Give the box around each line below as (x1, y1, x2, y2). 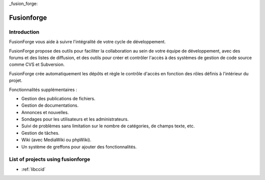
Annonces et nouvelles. (21, 109, 69, 115)
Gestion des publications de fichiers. (21, 95, 96, 101)
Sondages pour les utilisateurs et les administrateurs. (21, 116, 129, 122)
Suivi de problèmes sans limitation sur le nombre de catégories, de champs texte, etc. (21, 123, 195, 129)
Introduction (9, 29, 39, 35)
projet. (9, 78, 23, 84)
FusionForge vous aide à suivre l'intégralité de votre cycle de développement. (9, 39, 166, 45)
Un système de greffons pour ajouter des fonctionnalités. (21, 144, 137, 150)
